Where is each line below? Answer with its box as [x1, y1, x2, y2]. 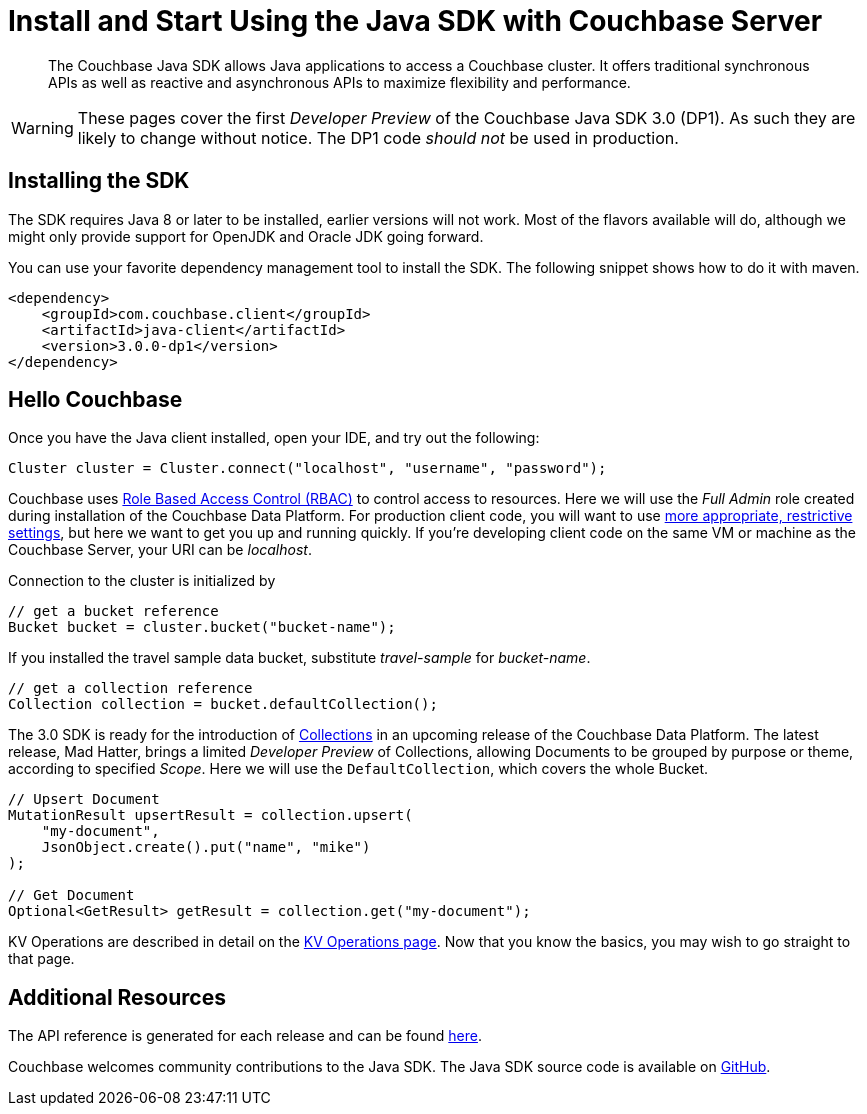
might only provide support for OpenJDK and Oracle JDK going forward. [8, 227, 484, 245]
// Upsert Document [8, 791, 160, 808]
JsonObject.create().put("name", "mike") [41, 839, 371, 856]
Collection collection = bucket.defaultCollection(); [8, 696, 438, 713]
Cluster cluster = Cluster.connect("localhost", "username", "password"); [8, 460, 607, 477]
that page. [8, 950, 75, 968]
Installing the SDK [8, 168, 190, 194]
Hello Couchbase [8, 387, 183, 413]
